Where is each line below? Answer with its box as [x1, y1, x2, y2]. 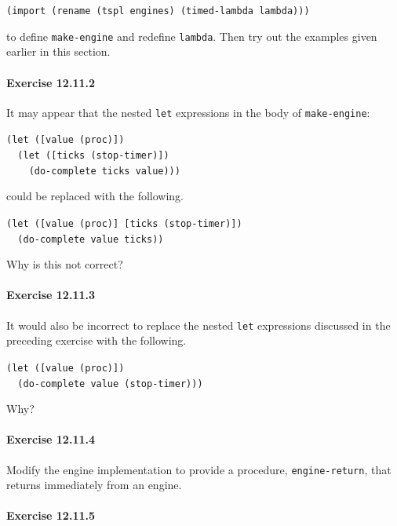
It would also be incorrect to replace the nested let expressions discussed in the [6, 316, 391, 333]
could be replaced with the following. [6, 188, 184, 204]
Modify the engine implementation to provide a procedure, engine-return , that [6, 461, 392, 477]
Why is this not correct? [6, 256, 123, 272]
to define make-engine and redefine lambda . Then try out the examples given [6, 27, 377, 44]
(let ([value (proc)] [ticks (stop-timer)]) [6, 217, 242, 229]
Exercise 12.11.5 [6, 507, 95, 524]
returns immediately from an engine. [6, 477, 182, 493]
